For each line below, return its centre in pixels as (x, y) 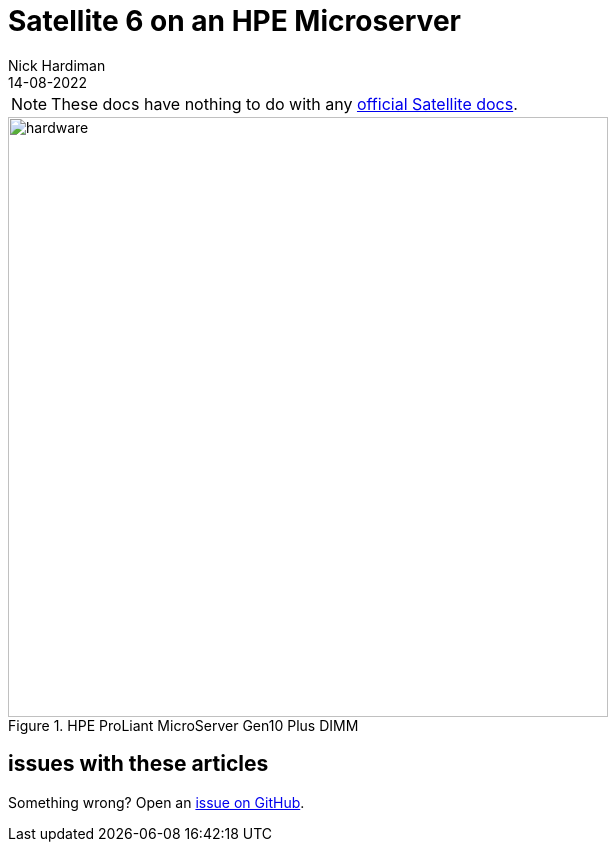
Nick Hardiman (57, 65)
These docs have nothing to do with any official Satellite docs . (284, 103)
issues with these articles (138, 764)
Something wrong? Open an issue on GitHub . (156, 802)
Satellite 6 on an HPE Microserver (234, 21)
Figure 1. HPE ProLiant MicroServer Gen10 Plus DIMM (183, 725)
